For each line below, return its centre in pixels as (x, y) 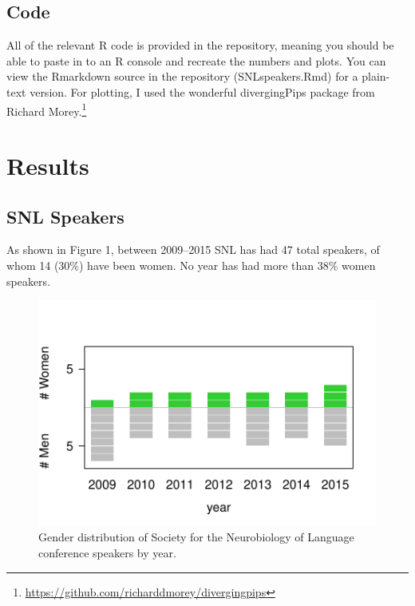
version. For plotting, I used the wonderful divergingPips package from (202, 91)
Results (48, 166)
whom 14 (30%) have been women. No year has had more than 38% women (191, 265)
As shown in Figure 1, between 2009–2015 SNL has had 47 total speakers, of (193, 250)
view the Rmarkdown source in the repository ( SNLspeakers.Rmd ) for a (182, 76)
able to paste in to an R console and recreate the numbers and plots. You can (196, 60)
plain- (376, 76)
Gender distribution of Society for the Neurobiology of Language (196, 537)
